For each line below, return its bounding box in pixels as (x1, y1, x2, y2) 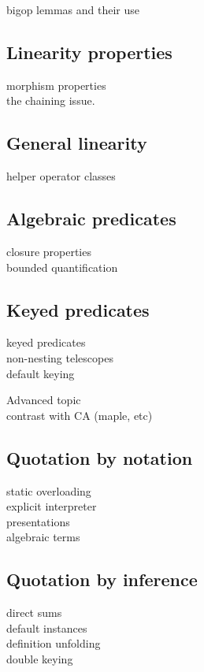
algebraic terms (6, 529, 80, 545)
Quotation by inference (6, 567, 198, 592)
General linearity (6, 131, 147, 155)
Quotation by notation (6, 445, 193, 470)
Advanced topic (6, 392, 81, 408)
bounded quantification (6, 258, 118, 275)
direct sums (6, 604, 62, 621)
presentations (6, 513, 70, 529)
